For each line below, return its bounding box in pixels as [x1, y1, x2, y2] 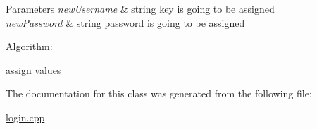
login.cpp [6, 109, 45, 124]
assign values [6, 62, 61, 77]
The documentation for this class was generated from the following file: [6, 86, 312, 101]
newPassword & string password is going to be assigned [6, 15, 245, 30]
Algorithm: [6, 39, 53, 54]
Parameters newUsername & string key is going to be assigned [6, 1, 275, 16]
